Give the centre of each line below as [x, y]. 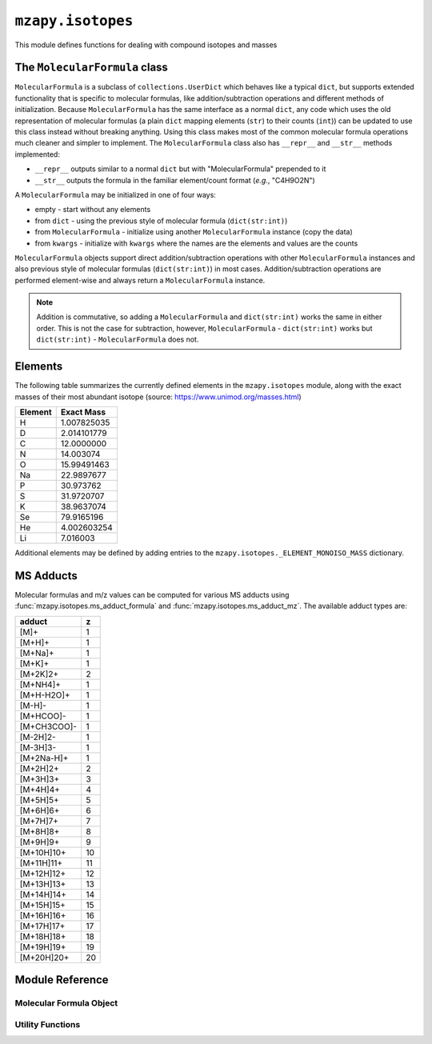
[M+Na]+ [37, 653]
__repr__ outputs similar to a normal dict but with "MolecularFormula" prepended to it [180, 169]
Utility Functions [48, 1024]
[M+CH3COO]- [48, 726]
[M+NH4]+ [40, 684]
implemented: [37, 154]
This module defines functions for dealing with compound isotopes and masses [146, 45]
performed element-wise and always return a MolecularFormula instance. [140, 280]
